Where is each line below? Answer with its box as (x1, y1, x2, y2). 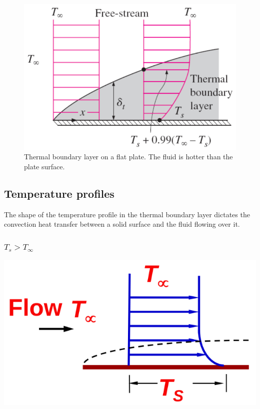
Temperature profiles (4, 185, 114, 201)
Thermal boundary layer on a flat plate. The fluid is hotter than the (24, 151, 233, 162)
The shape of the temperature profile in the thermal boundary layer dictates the (4, 209, 250, 219)
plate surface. (24, 161, 65, 171)
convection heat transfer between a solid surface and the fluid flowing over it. (4, 219, 240, 229)
